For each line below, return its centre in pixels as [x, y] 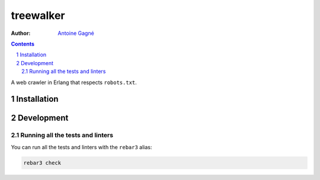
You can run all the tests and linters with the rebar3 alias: [81, 147]
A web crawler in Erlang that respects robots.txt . [74, 82]
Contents [23, 44]
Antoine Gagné [76, 33]
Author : [21, 33]
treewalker [38, 15]
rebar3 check [42, 163]
